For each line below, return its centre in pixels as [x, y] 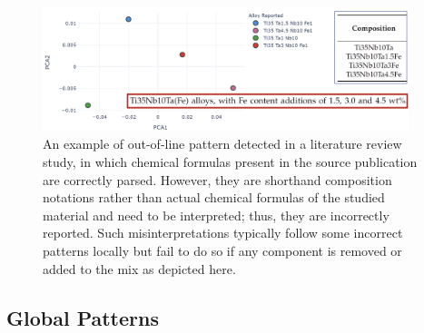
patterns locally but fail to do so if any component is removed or [222, 251]
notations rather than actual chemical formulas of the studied [214, 197]
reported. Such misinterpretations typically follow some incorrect [223, 233]
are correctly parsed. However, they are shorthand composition [217, 179]
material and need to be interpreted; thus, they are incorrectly [216, 215]
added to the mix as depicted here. [139, 268]
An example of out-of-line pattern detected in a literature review [222, 144]
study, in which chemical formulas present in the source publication [230, 162]
